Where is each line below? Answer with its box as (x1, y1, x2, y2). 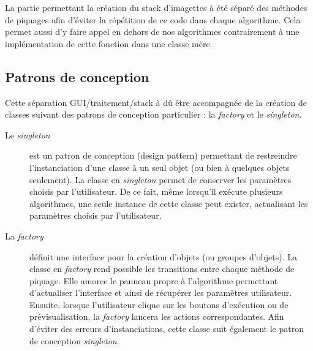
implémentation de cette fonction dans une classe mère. (5, 37, 213, 50)
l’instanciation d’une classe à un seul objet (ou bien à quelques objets (29, 160, 290, 173)
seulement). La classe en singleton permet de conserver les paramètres (29, 173, 292, 186)
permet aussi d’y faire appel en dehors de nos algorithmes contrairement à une (5, 25, 300, 38)
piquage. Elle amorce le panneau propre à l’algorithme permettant (29, 274, 278, 287)
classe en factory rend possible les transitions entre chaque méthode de (29, 262, 295, 275)
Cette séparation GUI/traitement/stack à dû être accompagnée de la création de (5, 96, 307, 108)
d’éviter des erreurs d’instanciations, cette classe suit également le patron (29, 322, 304, 335)
